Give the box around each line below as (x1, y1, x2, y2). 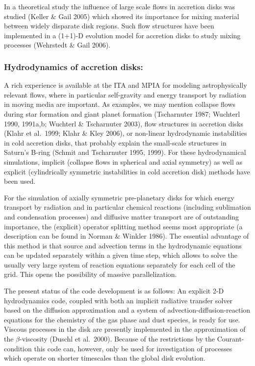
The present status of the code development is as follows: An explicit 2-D (4, 286, 224, 296)
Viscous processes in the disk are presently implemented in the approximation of (4, 324, 246, 334)
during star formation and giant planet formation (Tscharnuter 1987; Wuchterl (4, 108, 240, 119)
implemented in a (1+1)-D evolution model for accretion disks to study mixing (4, 30, 241, 40)
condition (4, 343, 32, 353)
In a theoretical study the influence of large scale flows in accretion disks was (4, 1, 235, 11)
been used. (4, 176, 36, 186)
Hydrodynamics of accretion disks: (4, 60, 143, 73)
